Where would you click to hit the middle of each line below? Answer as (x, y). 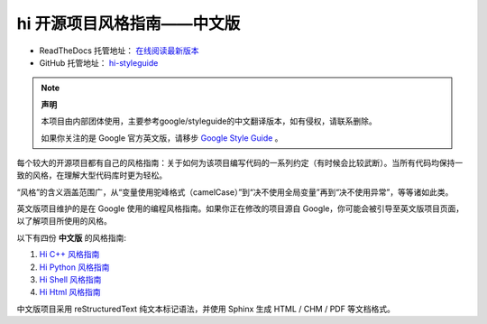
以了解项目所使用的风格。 (64, 221)
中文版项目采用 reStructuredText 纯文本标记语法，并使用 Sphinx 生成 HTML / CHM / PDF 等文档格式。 (206, 309)
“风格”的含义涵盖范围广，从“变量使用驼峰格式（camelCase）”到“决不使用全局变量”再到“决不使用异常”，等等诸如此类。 (235, 192)
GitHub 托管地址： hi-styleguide (99, 62)
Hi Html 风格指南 (70, 292)
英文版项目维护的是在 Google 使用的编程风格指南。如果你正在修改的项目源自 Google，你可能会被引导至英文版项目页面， (240, 208)
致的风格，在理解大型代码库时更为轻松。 (92, 175)
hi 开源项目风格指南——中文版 (129, 23)
